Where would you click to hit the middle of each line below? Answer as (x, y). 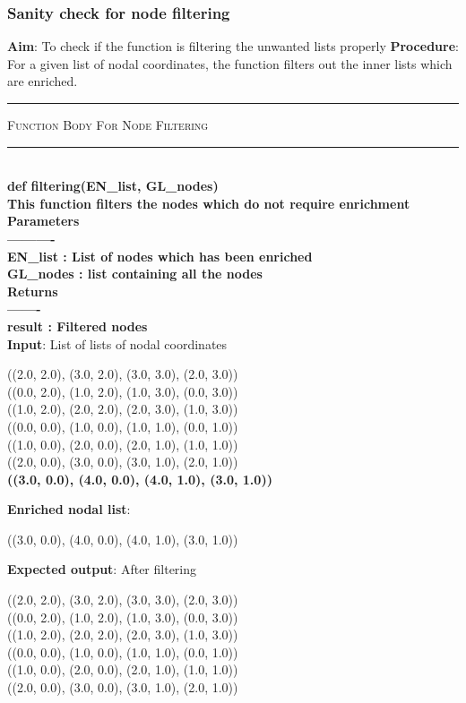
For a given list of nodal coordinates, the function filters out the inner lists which (230, 63)
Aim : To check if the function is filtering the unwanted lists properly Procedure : (233, 46)
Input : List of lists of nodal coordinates (117, 343)
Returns (33, 291)
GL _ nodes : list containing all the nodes (135, 274)
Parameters (43, 221)
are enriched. (43, 81)
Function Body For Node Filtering (108, 124)
